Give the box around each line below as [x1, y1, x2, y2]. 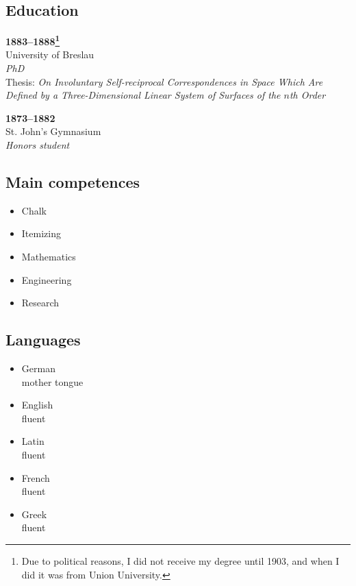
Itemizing [21, 226, 61, 241]
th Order [289, 88, 326, 102]
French [21, 470, 50, 485]
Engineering [21, 272, 72, 286]
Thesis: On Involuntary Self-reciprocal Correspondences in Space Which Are [5, 74, 323, 88]
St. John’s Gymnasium [5, 124, 101, 138]
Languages [5, 329, 81, 350]
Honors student [5, 138, 70, 152]
